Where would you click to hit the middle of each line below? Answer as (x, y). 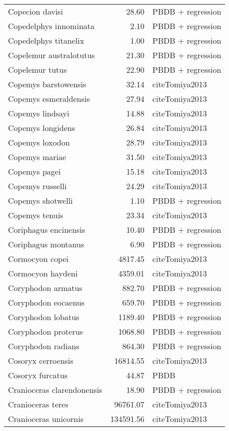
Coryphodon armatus (45, 288)
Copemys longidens (41, 128)
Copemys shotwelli (40, 200)
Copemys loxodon (39, 142)
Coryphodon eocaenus (46, 302)
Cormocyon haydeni (43, 273)
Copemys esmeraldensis (49, 99)
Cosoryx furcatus (38, 375)
